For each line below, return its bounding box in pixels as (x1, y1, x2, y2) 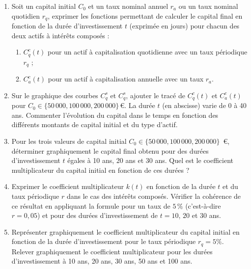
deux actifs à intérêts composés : (11, 30, 110, 40)
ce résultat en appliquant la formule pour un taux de (11, 200, 170, 211)
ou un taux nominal (178, 1, 238, 11)
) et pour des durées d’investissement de (37, 210, 158, 220)
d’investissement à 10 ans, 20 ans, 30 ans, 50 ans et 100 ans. (11, 256, 193, 266)
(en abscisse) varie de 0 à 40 (162, 100, 247, 110)
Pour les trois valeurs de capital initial (11, 135, 127, 146)
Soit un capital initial (11, 1, 76, 11)
